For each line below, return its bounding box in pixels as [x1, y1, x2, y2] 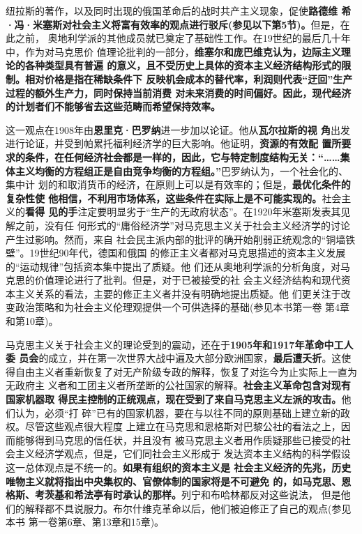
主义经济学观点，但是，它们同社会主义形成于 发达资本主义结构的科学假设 [15, 446, 351, 461]
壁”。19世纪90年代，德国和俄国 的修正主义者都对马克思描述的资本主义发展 [6, 245, 346, 260]
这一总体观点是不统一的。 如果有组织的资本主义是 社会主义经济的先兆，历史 [6, 460, 352, 474]
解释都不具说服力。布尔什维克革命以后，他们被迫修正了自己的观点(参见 [24, 501, 352, 515]
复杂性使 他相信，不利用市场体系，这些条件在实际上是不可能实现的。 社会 [6, 190, 342, 205]
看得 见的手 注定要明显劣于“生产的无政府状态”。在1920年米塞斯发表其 [25, 204, 341, 219]
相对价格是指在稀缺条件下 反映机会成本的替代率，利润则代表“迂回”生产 [24, 71, 353, 86]
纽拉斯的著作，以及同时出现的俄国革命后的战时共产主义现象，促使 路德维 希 [6, 3, 352, 17]
